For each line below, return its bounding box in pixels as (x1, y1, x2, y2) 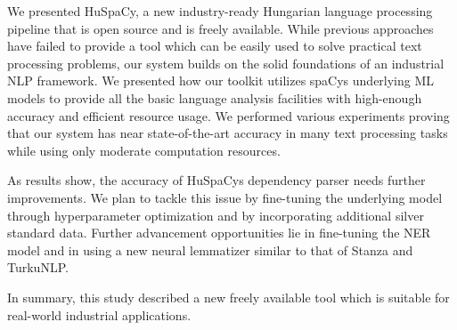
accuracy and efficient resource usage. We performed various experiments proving (7, 106, 450, 125)
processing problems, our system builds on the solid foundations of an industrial (7, 53, 445, 72)
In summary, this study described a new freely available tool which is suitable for (7, 287, 450, 306)
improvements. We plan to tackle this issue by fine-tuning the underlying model (7, 188, 443, 206)
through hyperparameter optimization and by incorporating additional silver (7, 205, 424, 224)
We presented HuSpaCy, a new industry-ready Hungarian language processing (7, 2, 433, 20)
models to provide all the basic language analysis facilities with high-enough (7, 88, 422, 107)
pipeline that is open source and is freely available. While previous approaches (7, 19, 434, 37)
